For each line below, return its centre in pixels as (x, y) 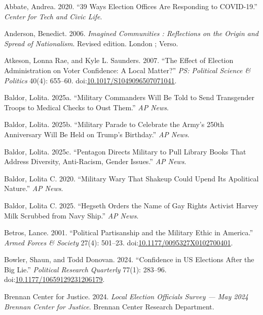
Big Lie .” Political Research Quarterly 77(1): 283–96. (85, 269)
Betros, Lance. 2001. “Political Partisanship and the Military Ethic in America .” (129, 232)
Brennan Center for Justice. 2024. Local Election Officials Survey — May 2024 (126, 296)
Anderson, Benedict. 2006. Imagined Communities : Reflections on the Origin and (131, 33)
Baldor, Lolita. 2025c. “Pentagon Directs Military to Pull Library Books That (125, 151)
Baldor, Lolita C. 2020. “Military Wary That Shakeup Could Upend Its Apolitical (131, 178)
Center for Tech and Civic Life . (53, 16)
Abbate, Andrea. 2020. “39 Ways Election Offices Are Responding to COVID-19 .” (131, 6)
